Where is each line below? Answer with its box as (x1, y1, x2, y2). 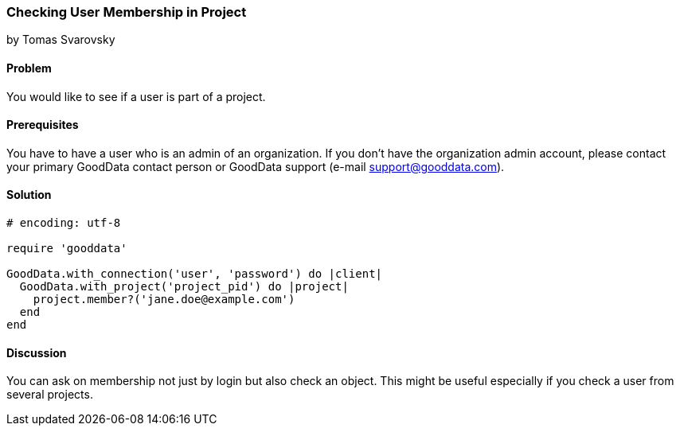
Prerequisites (6, 118, 79, 132)
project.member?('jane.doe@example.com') (33, 293, 295, 306)
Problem (6, 60, 52, 75)
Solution (6, 188, 52, 202)
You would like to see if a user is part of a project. (6, 89, 266, 103)
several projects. (6, 387, 93, 402)
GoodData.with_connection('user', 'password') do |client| (6, 267, 383, 281)
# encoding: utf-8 (6, 216, 121, 230)
